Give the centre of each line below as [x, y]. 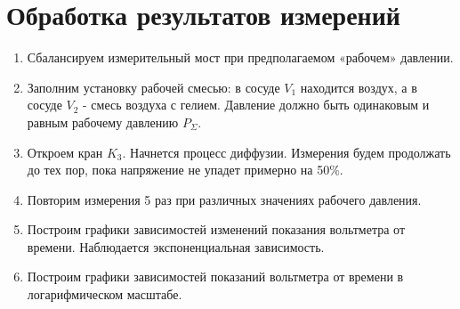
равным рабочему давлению [103, 122]
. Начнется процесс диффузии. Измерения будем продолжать [286, 152]
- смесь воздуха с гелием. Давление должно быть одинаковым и [256, 105]
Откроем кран [65, 152]
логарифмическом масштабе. [105, 294]
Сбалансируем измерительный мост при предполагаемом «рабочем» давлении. [240, 57]
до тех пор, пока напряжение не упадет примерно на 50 [178, 170]
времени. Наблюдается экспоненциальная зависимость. [176, 246]
